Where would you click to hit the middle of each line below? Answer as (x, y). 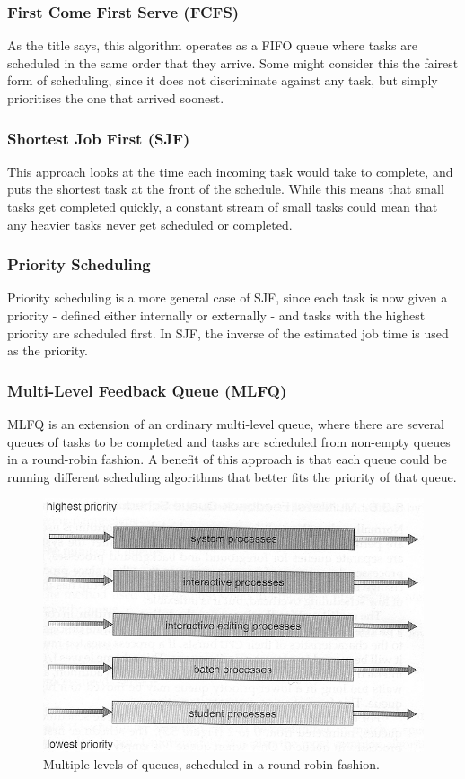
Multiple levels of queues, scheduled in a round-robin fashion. (211, 764)
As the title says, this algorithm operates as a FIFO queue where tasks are (212, 45)
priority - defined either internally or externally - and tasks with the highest (216, 315)
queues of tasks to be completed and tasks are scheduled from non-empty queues (229, 441)
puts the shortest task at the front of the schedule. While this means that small (226, 189)
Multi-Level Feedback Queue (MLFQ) (147, 390)
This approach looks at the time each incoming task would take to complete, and (230, 171)
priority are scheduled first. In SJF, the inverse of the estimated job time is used (228, 333)
